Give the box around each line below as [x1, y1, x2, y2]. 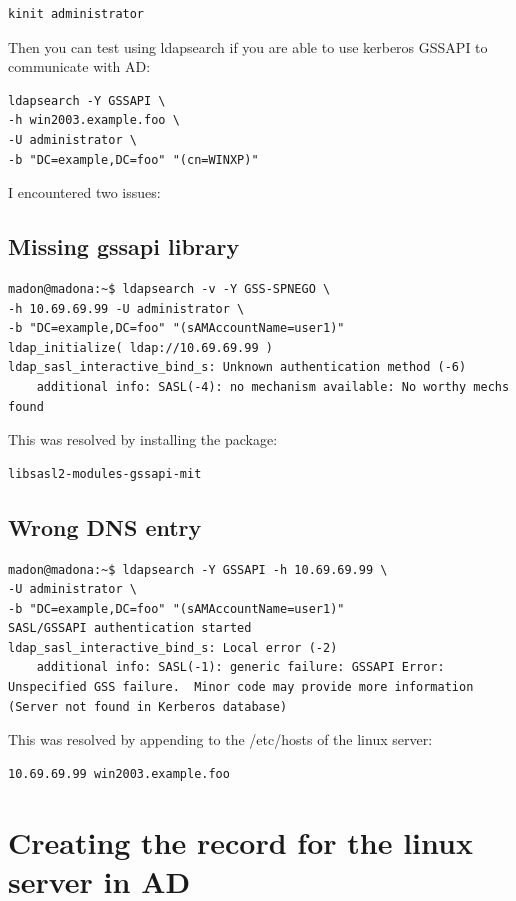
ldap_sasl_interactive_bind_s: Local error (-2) [8, 640, 338, 655]
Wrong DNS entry [8, 511, 202, 542]
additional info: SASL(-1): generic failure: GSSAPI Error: [36, 660, 445, 675]
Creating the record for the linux [8, 821, 473, 862]
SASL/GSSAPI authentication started [8, 621, 252, 636]
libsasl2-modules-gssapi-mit [8, 466, 202, 481]
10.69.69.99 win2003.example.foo [8, 766, 230, 781]
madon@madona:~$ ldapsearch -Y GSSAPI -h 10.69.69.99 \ [8, 562, 388, 577]
